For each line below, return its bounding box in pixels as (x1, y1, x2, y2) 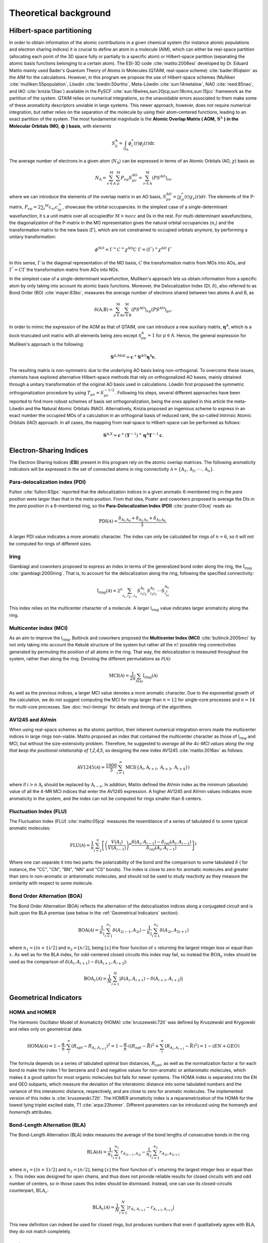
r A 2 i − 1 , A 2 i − (120, 1149, 146, 1157)
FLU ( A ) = (69, 842, 90, 848)
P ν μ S (121, 175, 133, 181)
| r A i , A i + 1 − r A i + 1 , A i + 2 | (127, 1205, 175, 1212)
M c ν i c (45, 203, 58, 211)
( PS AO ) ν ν (151, 174, 172, 181)
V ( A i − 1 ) (108, 845, 127, 852)
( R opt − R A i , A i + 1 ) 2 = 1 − (71, 1042, 123, 1051)
